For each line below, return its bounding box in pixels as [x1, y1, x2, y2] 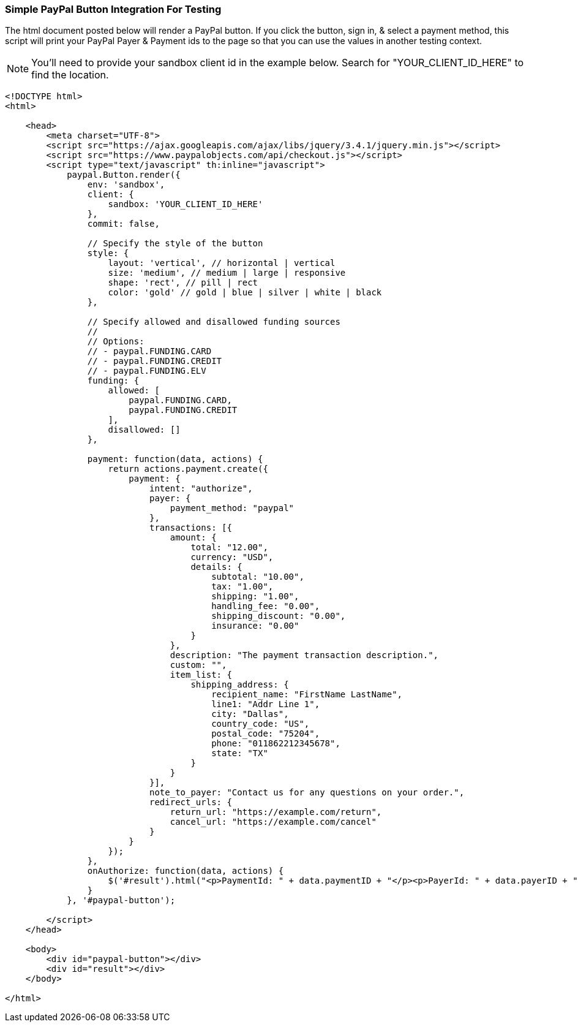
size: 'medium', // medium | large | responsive [108, 268, 346, 278]
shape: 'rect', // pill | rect [108, 278, 258, 288]
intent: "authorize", [149, 483, 253, 494]
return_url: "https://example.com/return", [170, 807, 382, 817]
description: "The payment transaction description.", [170, 650, 439, 661]
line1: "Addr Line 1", [211, 699, 320, 710]
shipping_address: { [190, 680, 289, 690]
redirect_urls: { [149, 797, 232, 808]
